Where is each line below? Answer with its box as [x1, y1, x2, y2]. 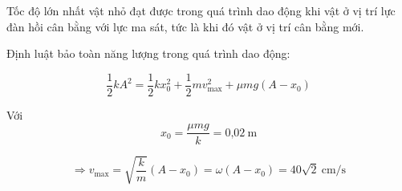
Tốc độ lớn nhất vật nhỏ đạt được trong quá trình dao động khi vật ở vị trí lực [6, 2, 396, 18]
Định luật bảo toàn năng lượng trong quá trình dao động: [6, 45, 290, 62]
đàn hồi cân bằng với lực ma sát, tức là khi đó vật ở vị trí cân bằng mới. [6, 18, 364, 35]
